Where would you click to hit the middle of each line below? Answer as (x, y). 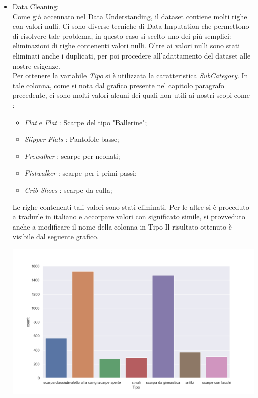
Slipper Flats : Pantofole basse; (72, 139)
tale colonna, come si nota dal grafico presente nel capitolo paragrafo (118, 85)
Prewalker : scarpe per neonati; (72, 156)
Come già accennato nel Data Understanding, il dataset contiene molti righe (130, 16)
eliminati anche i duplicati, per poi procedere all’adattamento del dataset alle (132, 55)
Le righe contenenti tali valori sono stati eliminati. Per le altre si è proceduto (131, 207)
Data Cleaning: (36, 6)
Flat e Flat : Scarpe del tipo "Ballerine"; (86, 122)
